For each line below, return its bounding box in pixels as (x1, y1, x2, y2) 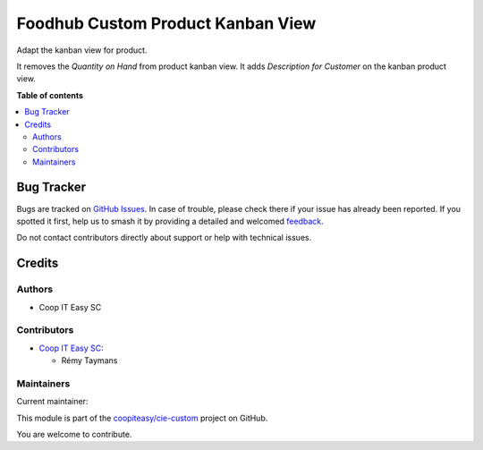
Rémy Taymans (61, 355, 118, 366)
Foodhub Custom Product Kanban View (16, 13, 317, 33)
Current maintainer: (16, 396, 89, 407)
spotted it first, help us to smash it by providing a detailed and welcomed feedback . (16, 216, 324, 226)
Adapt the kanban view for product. (16, 45, 148, 55)
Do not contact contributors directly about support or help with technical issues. (16, 233, 312, 243)
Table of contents (16, 89, 84, 100)
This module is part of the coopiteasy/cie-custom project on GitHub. (16, 412, 268, 423)
